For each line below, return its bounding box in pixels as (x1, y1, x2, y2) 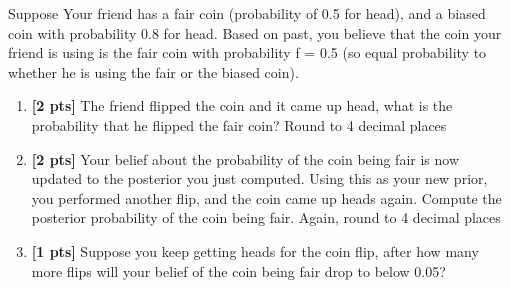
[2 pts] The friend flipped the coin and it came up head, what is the (31, 95, 453, 116)
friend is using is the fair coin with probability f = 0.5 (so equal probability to (8, 42, 487, 63)
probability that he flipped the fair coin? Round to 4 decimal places (31, 114, 447, 135)
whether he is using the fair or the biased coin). (8, 61, 299, 82)
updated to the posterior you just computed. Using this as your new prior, (31, 168, 488, 189)
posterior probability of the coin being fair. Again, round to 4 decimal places (31, 207, 501, 228)
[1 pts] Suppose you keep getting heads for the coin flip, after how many (31, 240, 479, 261)
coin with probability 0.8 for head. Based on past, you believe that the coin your (8, 22, 502, 43)
